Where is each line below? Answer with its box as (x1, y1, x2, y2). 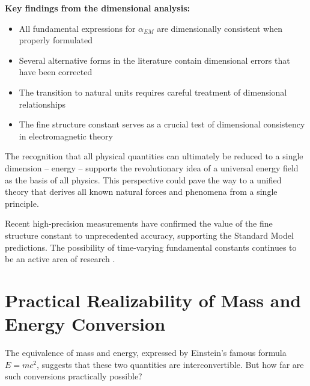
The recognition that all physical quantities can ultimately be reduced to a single (5, 150, 303, 162)
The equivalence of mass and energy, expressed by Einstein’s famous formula (5, 346, 287, 358)
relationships (19, 97, 66, 110)
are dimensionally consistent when (157, 22, 282, 34)
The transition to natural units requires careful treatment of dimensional (19, 85, 287, 98)
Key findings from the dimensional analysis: (5, 2, 190, 14)
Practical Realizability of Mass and (5, 287, 302, 312)
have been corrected (19, 66, 93, 78)
